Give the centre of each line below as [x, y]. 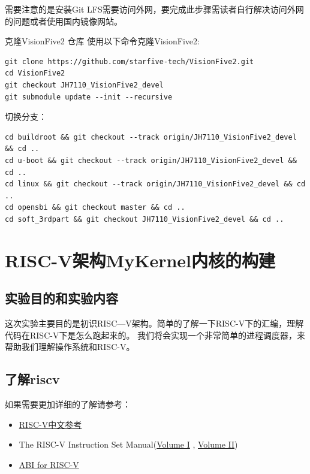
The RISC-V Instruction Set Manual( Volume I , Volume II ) [128, 444]
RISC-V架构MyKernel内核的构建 [140, 260]
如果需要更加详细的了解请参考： [68, 404]
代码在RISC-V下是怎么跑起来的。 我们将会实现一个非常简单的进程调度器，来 [155, 335]
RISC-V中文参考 [50, 424]
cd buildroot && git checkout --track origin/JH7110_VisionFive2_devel [151, 137]
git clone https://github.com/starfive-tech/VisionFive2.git [130, 61]
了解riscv [32, 379]
